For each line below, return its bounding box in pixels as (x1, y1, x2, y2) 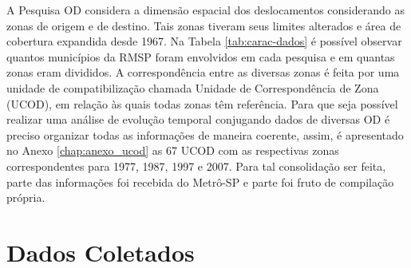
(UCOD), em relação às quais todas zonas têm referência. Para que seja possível (6, 95, 398, 112)
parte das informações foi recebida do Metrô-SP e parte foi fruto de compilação (6, 173, 394, 190)
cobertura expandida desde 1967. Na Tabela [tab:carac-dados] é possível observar (6, 33, 402, 49)
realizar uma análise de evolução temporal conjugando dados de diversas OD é (6, 111, 390, 128)
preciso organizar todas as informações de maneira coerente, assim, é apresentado (6, 126, 404, 143)
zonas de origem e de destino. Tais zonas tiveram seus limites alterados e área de (6, 17, 401, 33)
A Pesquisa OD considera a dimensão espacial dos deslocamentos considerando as (6, 2, 405, 18)
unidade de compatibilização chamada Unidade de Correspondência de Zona (6, 79, 379, 96)
